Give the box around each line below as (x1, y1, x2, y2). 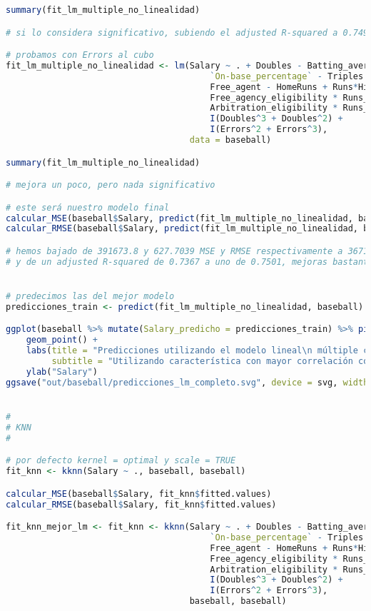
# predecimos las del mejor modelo (6, 291, 175, 301)
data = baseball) (189, 135, 272, 146)
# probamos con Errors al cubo (6, 50, 154, 61)
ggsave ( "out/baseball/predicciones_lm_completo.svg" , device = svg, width (6, 377, 369, 388)
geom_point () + (26, 335, 98, 345)
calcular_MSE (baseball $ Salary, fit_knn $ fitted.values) (6, 488, 272, 499)
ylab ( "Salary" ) (26, 366, 98, 377)
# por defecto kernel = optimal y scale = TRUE (6, 455, 236, 466)
